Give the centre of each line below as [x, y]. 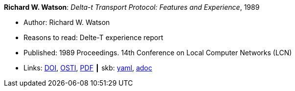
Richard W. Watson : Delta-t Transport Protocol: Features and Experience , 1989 [132, 7]
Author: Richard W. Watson [67, 22]
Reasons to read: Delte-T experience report [93, 37]
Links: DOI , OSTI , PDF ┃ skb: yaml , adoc [88, 68]
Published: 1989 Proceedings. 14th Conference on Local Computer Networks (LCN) [158, 53]
